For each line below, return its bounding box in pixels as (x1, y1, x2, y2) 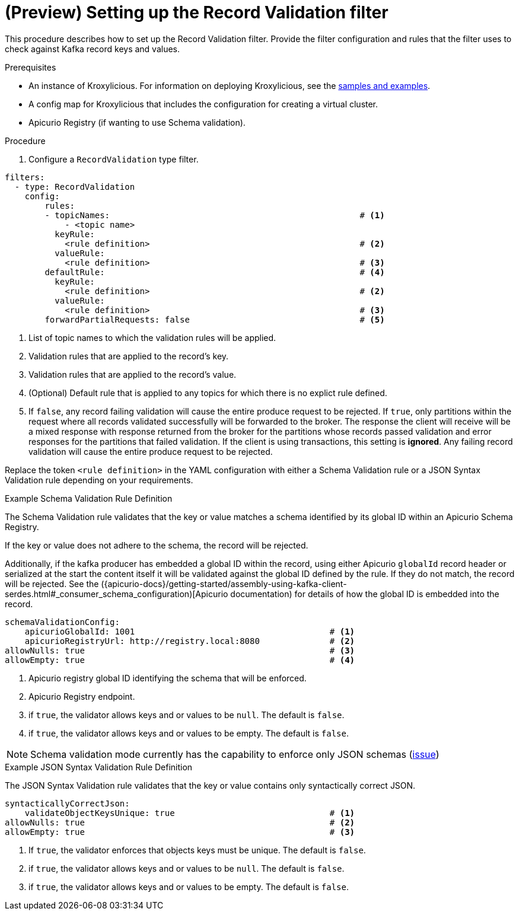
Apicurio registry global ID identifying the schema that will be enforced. (28, 672, 307, 683)
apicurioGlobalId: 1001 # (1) (24, 626, 355, 636)
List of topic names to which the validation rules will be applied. (28, 332, 276, 343)
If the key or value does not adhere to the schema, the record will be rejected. (5, 540, 308, 550)
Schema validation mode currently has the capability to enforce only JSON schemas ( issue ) (30, 748, 440, 760)
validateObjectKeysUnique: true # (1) (24, 808, 355, 818)
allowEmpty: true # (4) (5, 655, 355, 665)
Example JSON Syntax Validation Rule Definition (5, 761, 193, 772)
